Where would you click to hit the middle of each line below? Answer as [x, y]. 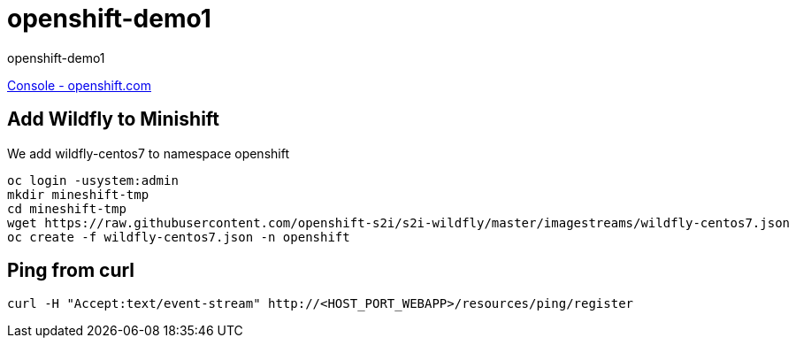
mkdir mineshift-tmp [78, 194]
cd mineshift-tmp [67, 208]
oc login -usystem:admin [93, 180]
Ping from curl [71, 271]
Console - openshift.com [79, 85]
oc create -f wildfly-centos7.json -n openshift [179, 237]
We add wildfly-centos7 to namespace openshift [148, 153]
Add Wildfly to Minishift [114, 119]
